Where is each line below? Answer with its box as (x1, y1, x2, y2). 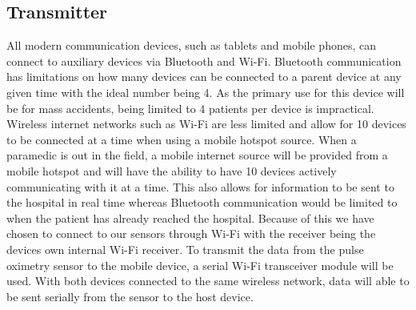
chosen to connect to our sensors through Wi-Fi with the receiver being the (6, 225, 376, 242)
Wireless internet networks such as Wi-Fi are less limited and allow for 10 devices (6, 115, 406, 132)
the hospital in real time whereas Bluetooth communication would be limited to (6, 194, 398, 211)
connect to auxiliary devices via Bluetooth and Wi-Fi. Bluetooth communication (6, 52, 402, 69)
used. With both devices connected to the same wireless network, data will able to (6, 272, 410, 289)
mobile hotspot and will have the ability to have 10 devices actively (6, 162, 337, 179)
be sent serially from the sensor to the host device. (6, 288, 254, 304)
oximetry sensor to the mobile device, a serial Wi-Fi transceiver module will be (6, 256, 394, 273)
